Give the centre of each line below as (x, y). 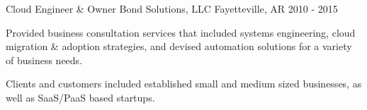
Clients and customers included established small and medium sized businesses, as (184, 84)
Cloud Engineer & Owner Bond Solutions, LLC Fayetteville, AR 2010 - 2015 (172, 8)
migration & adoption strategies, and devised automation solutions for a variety (179, 46)
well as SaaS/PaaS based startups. (80, 97)
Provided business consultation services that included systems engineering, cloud (181, 32)
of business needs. (44, 60)
